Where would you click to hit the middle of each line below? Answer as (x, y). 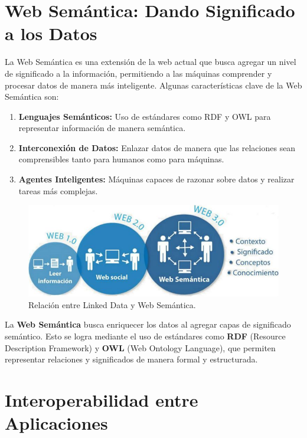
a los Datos (51, 33)
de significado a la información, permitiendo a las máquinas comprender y (138, 73)
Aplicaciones (56, 423)
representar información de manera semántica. (102, 128)
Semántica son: (32, 97)
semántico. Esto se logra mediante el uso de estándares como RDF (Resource (145, 336)
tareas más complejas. (58, 190)
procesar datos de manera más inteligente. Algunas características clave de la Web (153, 85)
